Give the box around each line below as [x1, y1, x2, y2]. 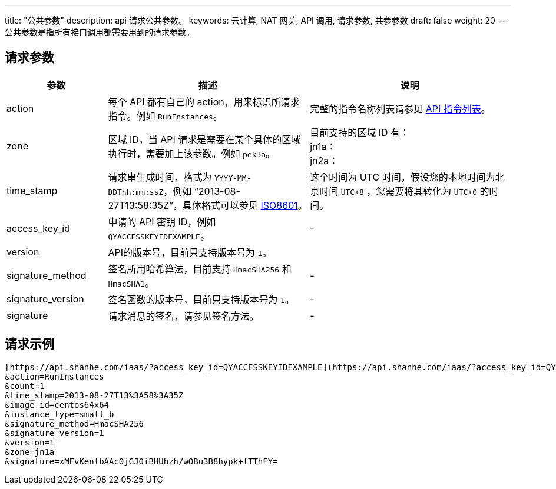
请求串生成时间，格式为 [108, 171, 212, 183]
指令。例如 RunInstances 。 [108, 109, 223, 122]
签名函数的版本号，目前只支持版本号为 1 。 [108, 293, 294, 305]
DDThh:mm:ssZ [108, 187, 164, 197]
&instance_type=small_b [5, 409, 114, 419]
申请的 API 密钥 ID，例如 [108, 215, 216, 228]
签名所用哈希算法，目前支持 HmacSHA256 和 [108, 262, 292, 275]
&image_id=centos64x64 [5, 400, 110, 410]
